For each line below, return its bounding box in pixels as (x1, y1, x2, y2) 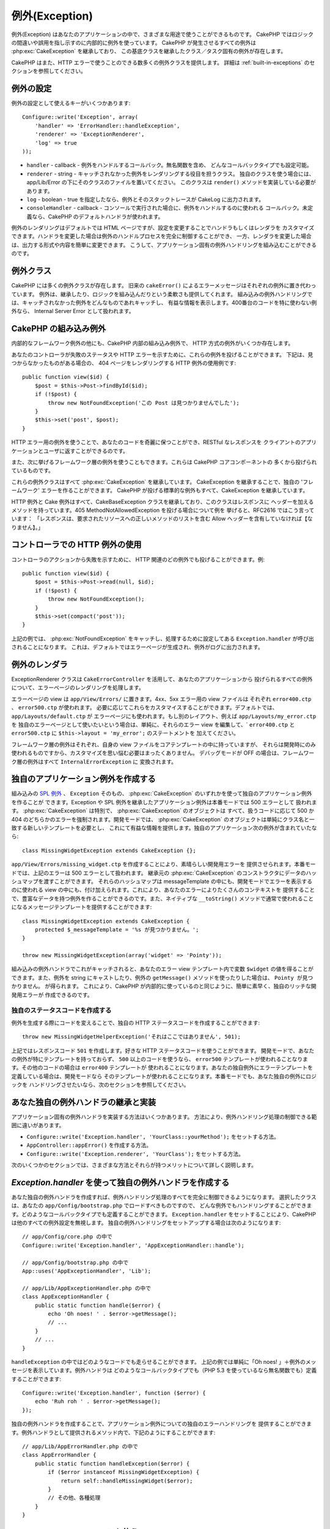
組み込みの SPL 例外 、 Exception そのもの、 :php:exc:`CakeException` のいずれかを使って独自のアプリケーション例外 (11, 790, 312, 798)
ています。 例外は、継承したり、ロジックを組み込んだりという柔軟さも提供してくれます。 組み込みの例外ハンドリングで (11, 291, 313, 298)
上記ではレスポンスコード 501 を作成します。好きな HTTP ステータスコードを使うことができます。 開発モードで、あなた (11, 1046, 315, 1054)
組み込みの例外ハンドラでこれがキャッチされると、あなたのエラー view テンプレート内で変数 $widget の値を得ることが (11, 965, 314, 972)
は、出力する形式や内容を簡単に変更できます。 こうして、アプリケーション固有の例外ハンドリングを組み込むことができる (11, 241, 317, 248)
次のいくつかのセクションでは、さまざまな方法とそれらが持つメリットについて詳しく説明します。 (11, 1161, 257, 1168)
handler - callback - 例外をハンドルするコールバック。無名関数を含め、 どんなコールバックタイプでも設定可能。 (26, 161, 312, 169)
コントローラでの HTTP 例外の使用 (11, 539, 142, 550)
